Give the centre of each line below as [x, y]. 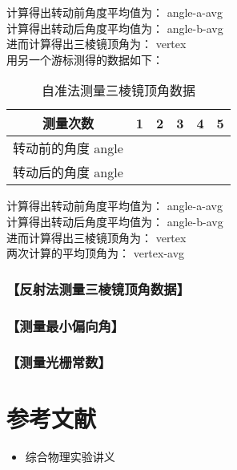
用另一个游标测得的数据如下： [85, 59]
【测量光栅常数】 [59, 362]
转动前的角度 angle [68, 148]
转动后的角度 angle [68, 172]
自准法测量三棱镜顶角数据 [118, 91]
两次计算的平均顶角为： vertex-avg [96, 253]
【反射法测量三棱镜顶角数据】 [98, 288]
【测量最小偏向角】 [66, 325]
